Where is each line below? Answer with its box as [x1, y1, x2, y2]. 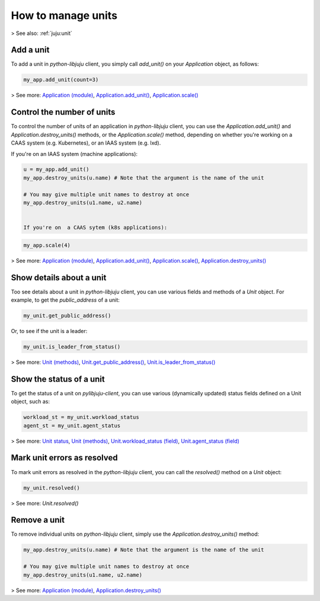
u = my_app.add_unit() [23, 166, 89, 173]
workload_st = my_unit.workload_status [23, 414, 139, 421]
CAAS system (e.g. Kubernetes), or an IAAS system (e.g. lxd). [11, 139, 161, 146]
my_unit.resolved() [23, 484, 80, 491]
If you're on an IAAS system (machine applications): [11, 150, 138, 157]
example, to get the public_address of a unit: [11, 296, 120, 303]
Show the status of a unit [11, 374, 105, 384]
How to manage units [11, 9, 118, 22]
